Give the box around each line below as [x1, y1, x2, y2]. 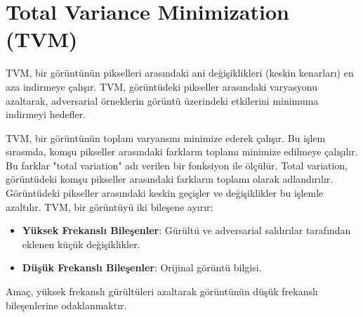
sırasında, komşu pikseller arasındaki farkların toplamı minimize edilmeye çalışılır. [6, 144, 358, 159]
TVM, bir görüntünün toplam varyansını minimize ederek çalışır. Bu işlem [6, 130, 326, 145]
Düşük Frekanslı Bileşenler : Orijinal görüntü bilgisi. [22, 260, 262, 275]
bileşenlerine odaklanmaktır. [6, 297, 127, 312]
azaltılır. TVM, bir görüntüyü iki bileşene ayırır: [6, 199, 213, 214]
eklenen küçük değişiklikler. [22, 236, 140, 251]
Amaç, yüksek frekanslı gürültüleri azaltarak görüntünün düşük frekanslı [6, 284, 318, 299]
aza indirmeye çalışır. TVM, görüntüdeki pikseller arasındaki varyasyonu [6, 79, 317, 93]
